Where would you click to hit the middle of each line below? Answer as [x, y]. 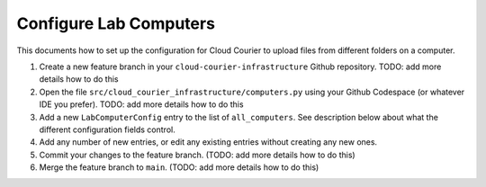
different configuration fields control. [107, 129]
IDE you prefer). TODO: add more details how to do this [141, 104]
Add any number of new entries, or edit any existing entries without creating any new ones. [208, 142]
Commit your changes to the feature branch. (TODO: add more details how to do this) [197, 155]
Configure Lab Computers [116, 23]
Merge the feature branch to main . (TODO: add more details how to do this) [179, 167]
